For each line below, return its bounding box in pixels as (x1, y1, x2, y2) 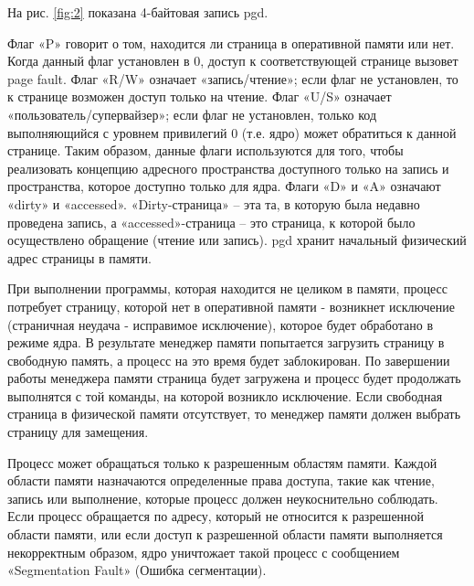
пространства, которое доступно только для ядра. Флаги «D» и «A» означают (7, 176, 441, 196)
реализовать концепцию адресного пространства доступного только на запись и (7, 158, 449, 177)
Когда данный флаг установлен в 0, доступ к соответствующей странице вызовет (7, 51, 458, 70)
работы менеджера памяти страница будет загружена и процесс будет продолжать (7, 368, 461, 388)
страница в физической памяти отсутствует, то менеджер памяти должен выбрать (7, 404, 461, 423)
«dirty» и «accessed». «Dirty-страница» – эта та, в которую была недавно (7, 194, 420, 213)
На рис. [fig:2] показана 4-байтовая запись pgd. (7, 3, 269, 21)
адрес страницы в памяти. (7, 248, 152, 267)
